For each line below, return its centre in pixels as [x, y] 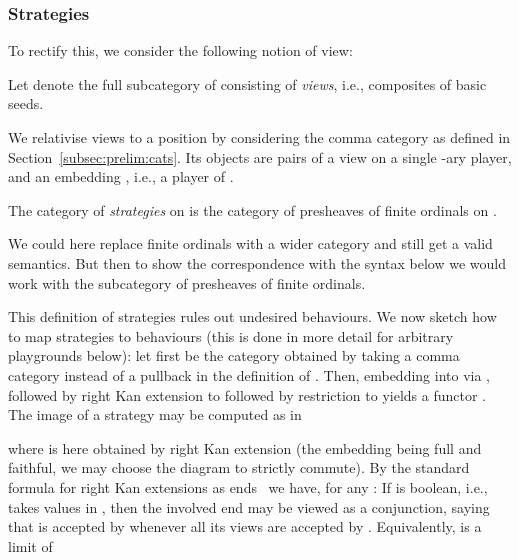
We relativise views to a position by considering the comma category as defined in [259, 137]
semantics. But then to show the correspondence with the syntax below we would [257, 262]
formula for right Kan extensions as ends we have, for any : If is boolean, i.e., [248, 486]
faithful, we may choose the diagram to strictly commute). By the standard [239, 467]
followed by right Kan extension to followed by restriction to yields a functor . [247, 394]
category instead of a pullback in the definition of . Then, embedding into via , [249, 374]
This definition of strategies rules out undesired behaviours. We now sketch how [252, 316]
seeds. [26, 103]
